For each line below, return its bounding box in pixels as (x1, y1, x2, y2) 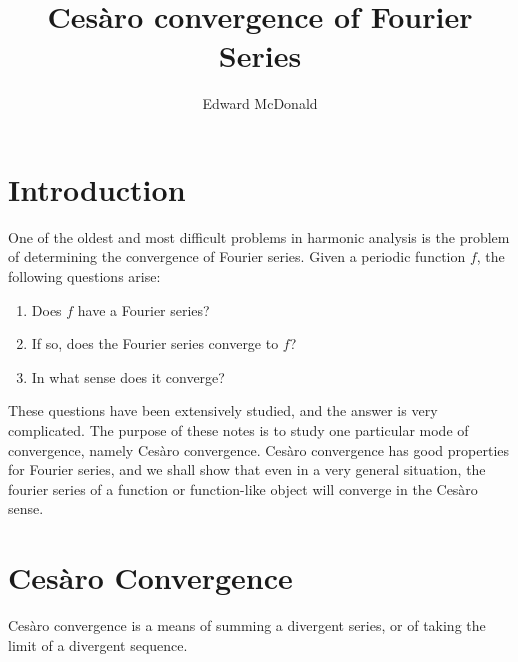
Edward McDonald (202, 93, 318, 114)
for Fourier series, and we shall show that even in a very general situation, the (8, 459, 486, 480)
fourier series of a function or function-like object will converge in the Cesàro (8, 478, 478, 499)
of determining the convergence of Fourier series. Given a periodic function (8, 246, 466, 267)
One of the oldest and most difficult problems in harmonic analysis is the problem (8, 226, 510, 247)
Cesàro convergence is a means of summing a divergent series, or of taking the (8, 615, 486, 636)
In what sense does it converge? (31, 366, 225, 387)
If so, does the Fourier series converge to (31, 333, 279, 354)
